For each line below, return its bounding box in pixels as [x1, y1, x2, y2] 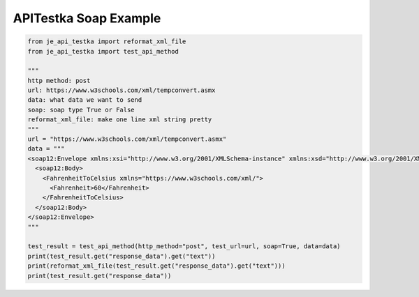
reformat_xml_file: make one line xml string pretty [27, 116, 212, 123]
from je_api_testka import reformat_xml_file [27, 38, 186, 45]
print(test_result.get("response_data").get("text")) [27, 252, 216, 260]
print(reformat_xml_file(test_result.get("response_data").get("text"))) [27, 262, 286, 270]
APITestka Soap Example [13, 10, 161, 26]
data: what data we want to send [27, 96, 142, 104]
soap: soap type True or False [27, 105, 135, 114]
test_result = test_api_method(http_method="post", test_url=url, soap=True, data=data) [27, 243, 341, 250]
